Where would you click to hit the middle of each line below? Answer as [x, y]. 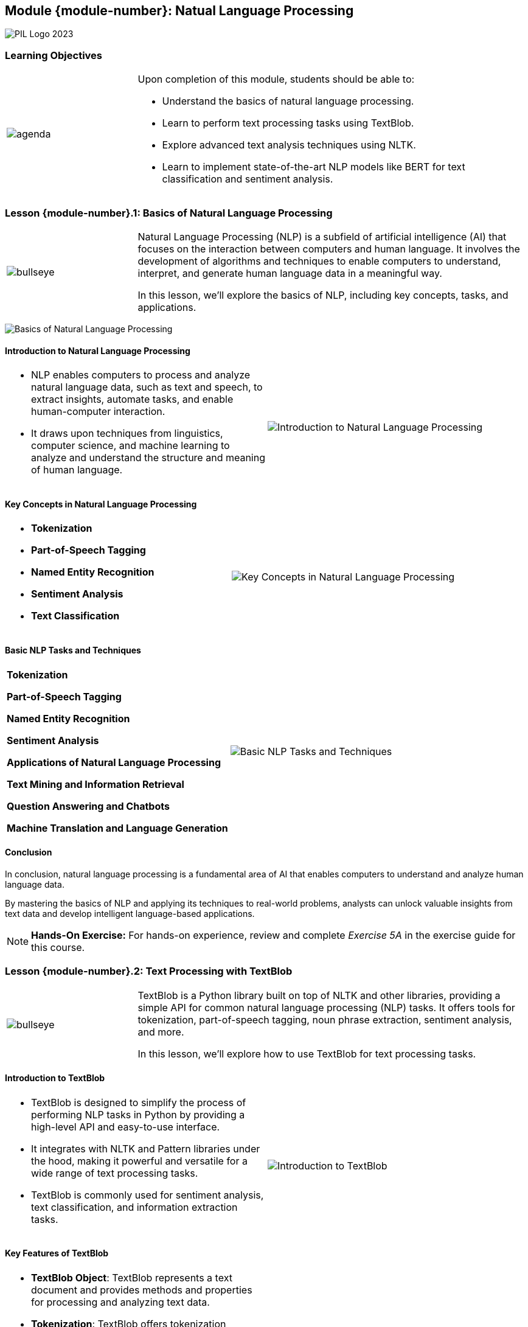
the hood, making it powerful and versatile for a [139, 1161]
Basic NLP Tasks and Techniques [73, 650]
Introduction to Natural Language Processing [98, 350]
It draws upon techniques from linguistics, [127, 434]
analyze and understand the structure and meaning [148, 458]
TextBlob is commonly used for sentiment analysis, [148, 1195]
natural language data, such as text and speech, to [147, 387]
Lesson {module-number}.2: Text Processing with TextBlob [149, 971]
